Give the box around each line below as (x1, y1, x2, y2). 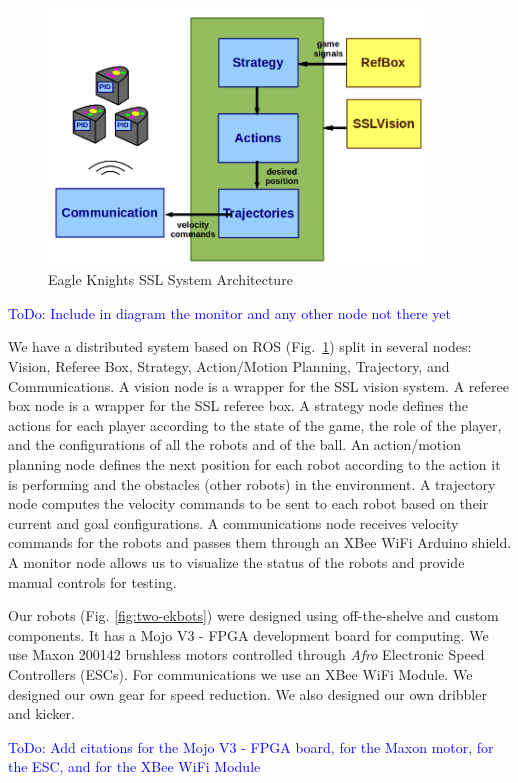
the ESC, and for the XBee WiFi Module (8, 756, 261, 777)
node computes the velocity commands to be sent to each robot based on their (8, 493, 489, 514)
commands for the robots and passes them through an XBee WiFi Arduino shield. (8, 532, 512, 553)
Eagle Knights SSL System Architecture (48, 269, 293, 290)
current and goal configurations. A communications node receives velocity (8, 512, 459, 533)
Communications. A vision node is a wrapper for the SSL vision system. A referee (8, 375, 509, 396)
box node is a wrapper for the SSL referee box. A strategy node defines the (8, 395, 468, 416)
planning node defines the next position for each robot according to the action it (8, 454, 501, 475)
